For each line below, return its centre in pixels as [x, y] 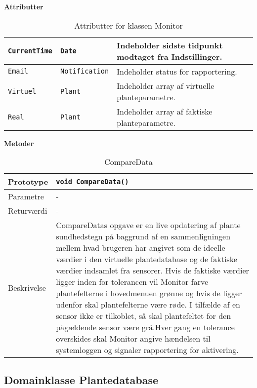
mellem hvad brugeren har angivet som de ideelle [141, 248]
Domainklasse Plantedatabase [81, 379]
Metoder [19, 143]
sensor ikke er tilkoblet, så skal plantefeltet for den [144, 316]
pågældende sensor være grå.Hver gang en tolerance [145, 327]
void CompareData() [92, 181]
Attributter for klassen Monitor [128, 25]
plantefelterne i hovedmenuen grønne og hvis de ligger [149, 293]
